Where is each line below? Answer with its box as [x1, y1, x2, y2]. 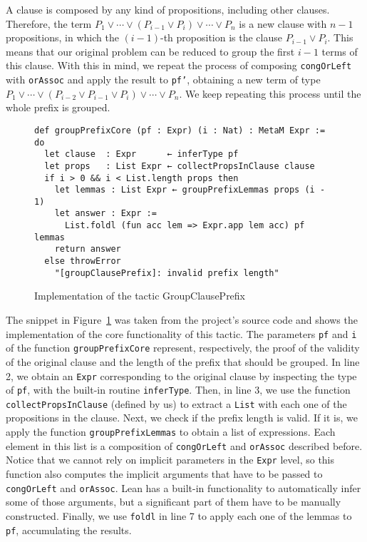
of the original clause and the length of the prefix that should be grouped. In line [6, 354, 360, 369]
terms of [321, 44, 358, 58]
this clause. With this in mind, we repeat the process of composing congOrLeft [6, 58, 352, 73]
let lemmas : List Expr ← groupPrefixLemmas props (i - [54, 185, 326, 195]
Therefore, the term [6, 16, 92, 31]
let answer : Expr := [54, 208, 157, 219]
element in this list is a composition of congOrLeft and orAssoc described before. [6, 438, 363, 453]
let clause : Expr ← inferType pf [44, 149, 239, 160]
